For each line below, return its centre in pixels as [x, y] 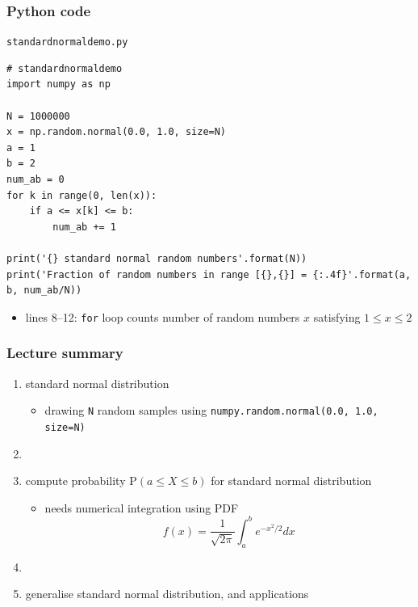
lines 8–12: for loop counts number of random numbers [163, 316]
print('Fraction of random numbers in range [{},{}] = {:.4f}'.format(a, [209, 274]
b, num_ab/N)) [44, 291]
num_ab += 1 [85, 227]
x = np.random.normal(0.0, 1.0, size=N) [117, 132]
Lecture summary [65, 353]
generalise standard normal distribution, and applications [167, 594]
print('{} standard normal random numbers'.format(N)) [157, 259]
